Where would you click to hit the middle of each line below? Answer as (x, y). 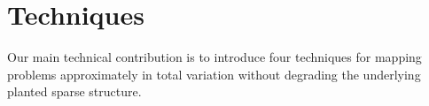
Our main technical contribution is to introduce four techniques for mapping (214, 57)
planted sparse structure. (74, 91)
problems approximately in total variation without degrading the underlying (214, 74)
